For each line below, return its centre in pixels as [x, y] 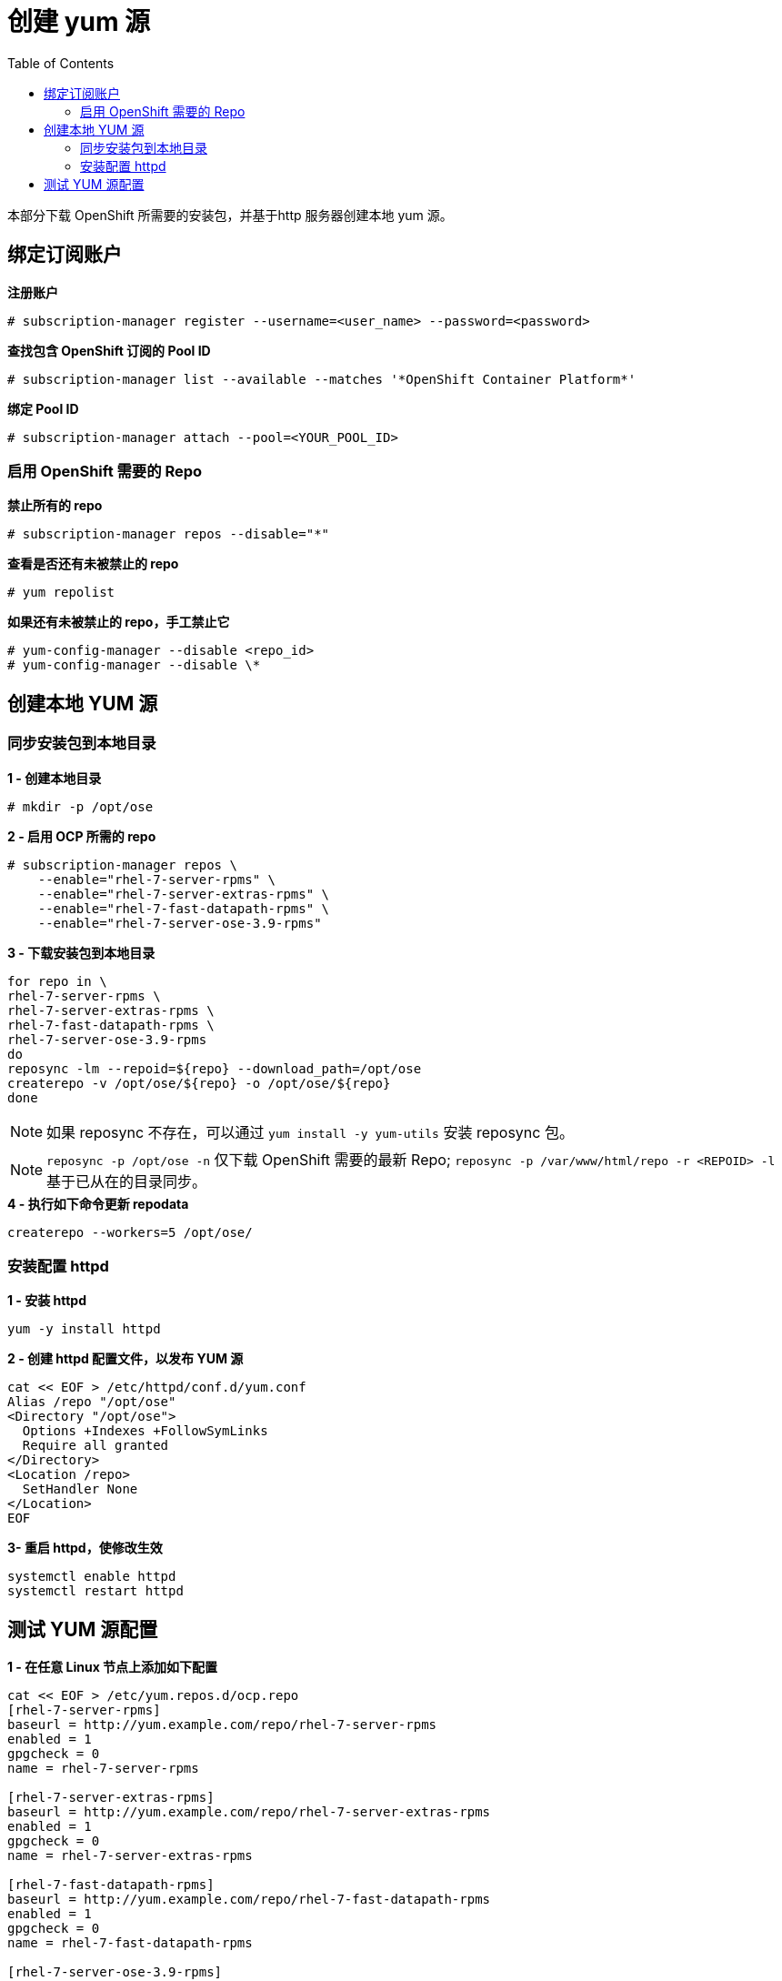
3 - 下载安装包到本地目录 [81, 952]
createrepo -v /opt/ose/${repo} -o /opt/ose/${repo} [199, 1083]
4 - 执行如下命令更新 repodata [98, 1203]
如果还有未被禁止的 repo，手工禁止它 [119, 622]
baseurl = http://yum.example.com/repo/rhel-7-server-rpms [222, 1725]
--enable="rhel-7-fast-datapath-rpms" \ [184, 908]
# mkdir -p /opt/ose [80, 806]
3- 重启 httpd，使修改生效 [85, 1548]
